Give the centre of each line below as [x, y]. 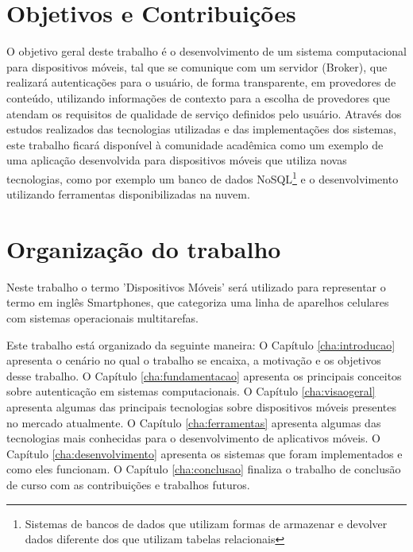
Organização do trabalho [144, 248]
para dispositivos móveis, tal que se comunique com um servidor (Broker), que [197, 66]
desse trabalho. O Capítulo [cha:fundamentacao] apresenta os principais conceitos [204, 375]
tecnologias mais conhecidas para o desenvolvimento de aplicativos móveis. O [194, 438]
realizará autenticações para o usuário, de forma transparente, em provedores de [201, 82]
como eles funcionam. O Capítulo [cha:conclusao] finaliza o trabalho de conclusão [204, 469]
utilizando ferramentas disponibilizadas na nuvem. [128, 194]
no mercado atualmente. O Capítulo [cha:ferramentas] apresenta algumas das [194, 422]
